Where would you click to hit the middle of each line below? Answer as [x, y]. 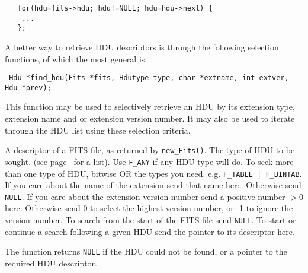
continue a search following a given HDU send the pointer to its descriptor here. [150, 231]
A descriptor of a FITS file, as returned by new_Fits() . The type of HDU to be [150, 150]
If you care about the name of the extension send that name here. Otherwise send [153, 185]
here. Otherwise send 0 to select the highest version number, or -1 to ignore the [149, 208]
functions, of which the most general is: [76, 58]
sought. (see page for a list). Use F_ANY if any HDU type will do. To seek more [149, 161]
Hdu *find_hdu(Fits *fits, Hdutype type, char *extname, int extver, [149, 78]
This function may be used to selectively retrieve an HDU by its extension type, [150, 107]
